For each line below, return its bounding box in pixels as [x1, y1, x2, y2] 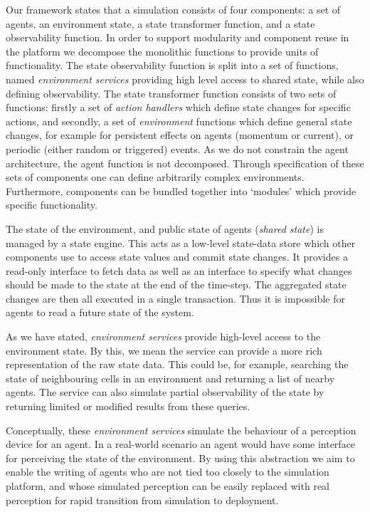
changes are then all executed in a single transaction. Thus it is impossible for [6, 291, 346, 305]
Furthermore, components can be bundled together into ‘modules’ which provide [6, 183, 356, 198]
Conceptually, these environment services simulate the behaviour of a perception [6, 422, 356, 437]
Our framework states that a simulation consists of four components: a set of [6, 2, 341, 16]
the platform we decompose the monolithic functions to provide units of [6, 43, 319, 58]
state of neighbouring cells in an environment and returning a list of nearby [6, 370, 335, 385]
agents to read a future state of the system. [6, 305, 194, 320]
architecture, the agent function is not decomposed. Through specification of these [6, 155, 364, 170]
